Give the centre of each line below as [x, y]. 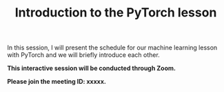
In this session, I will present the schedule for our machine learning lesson [112, 48]
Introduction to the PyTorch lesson [116, 13]
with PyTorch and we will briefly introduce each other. [83, 55]
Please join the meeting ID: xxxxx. [57, 82]
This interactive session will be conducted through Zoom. [91, 68]
